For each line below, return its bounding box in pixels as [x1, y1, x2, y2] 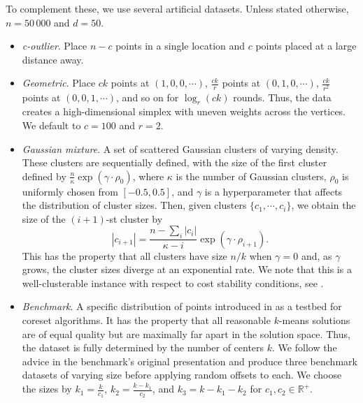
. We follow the [272, 340, 337, 355]
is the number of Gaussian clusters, [176, 168, 327, 183]
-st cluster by [106, 211, 163, 226]
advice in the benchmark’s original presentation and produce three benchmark [22, 353, 357, 368]
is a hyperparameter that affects [204, 184, 343, 198]
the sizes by [22, 381, 72, 396]
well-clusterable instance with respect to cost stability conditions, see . [22, 275, 324, 290]
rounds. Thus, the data [233, 89, 332, 104]
